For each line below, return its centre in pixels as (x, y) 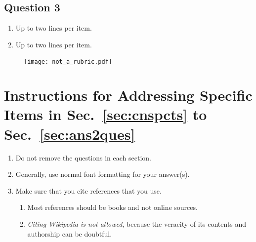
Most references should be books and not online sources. (112, 207)
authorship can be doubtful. (70, 233)
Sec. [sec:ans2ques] (70, 134)
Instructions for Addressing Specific (128, 95)
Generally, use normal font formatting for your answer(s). (103, 174)
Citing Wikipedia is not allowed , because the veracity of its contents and (137, 223)
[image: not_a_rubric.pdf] (68, 62)
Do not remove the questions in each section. (83, 157)
